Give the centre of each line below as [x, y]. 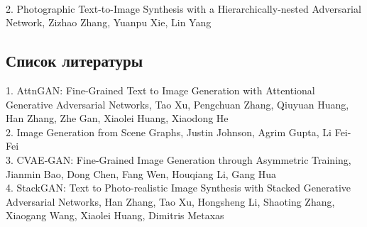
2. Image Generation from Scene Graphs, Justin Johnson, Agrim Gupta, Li [169, 132]
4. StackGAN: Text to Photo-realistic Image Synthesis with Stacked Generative [179, 188]
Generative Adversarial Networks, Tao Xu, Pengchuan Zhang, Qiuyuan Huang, [177, 104]
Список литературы [75, 61]
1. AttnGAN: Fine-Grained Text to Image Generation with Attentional [160, 90]
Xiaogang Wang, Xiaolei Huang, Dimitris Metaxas [115, 215]
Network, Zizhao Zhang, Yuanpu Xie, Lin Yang [109, 22]
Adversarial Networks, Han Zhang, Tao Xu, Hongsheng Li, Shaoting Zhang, [170, 201]
